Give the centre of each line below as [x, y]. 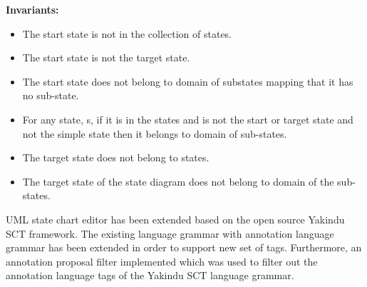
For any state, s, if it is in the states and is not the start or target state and [188, 119]
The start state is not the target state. [106, 57]
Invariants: [32, 9]
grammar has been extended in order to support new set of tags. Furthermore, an [184, 247]
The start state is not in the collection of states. [127, 33]
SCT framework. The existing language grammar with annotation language [170, 233]
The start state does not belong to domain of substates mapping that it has [188, 81]
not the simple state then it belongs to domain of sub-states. [155, 133]
